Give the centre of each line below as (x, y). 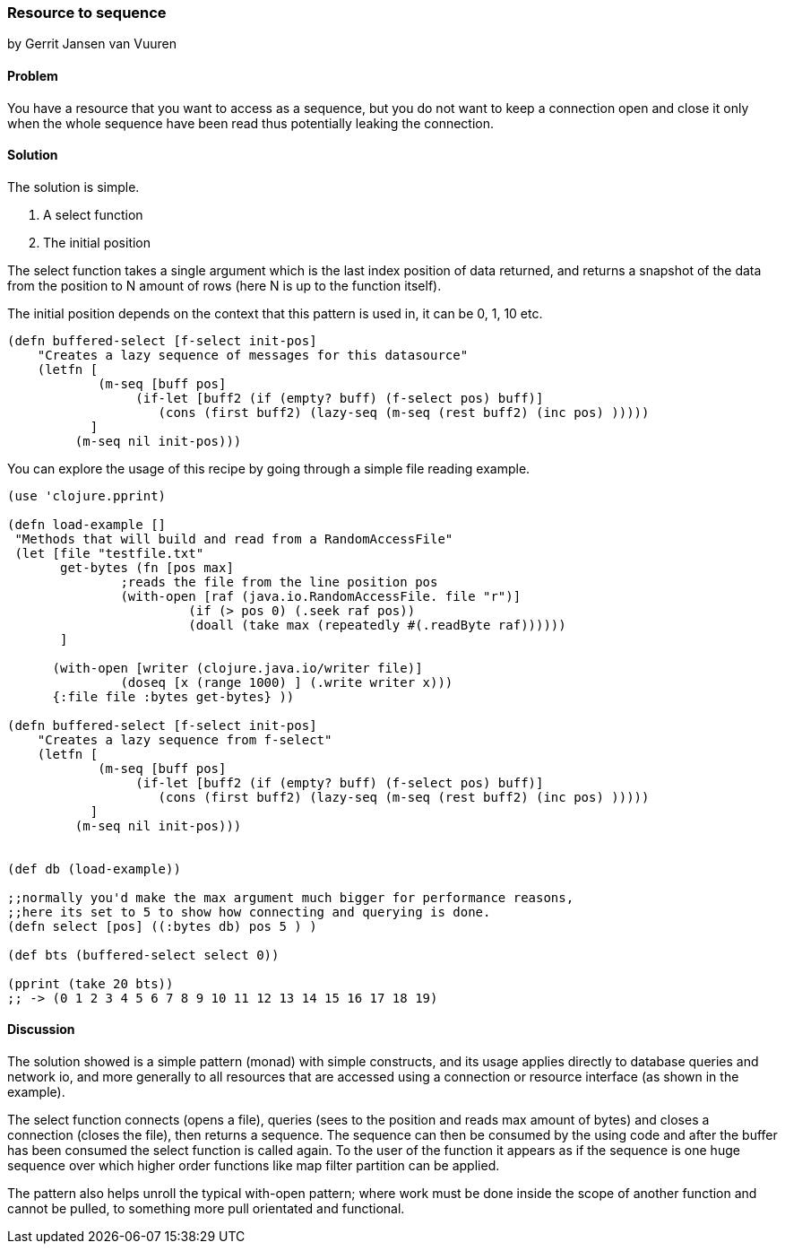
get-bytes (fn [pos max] (147, 567)
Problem (33, 75)
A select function (93, 214)
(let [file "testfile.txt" (109, 553)
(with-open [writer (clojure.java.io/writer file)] (237, 668)
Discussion (41, 1029)
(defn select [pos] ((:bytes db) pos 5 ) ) (162, 926)
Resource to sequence (87, 13)
